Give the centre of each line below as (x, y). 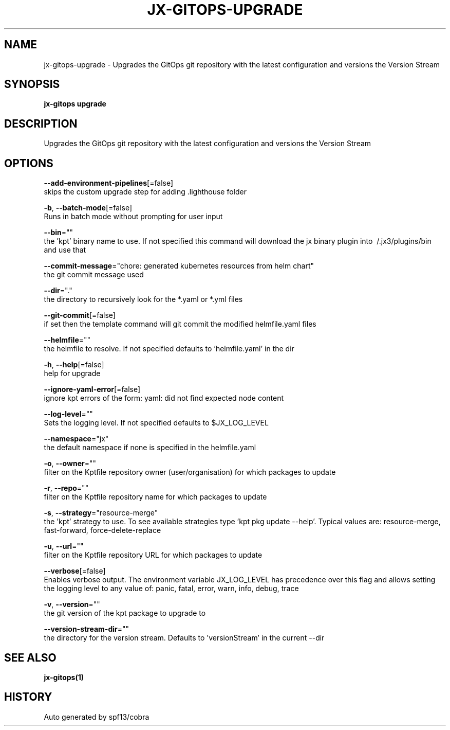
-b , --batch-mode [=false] (88, 208)
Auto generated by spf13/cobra (97, 717)
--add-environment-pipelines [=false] (109, 183)
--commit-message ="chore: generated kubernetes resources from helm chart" (179, 266)
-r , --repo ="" (66, 488)
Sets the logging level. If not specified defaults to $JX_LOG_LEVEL (156, 423)
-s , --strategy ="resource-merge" (101, 513)
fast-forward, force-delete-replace (102, 530)
